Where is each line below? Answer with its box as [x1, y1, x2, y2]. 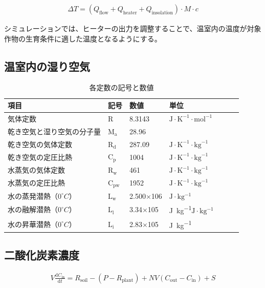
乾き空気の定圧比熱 [8, 151, 72, 162]
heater [123, 10, 137, 15]
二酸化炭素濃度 [4, 247, 79, 263]
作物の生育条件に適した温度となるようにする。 [4, 33, 162, 44]
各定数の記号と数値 [89, 82, 154, 93]
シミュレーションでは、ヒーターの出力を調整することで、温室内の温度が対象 [4, 23, 261, 34]
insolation [151, 10, 173, 15]
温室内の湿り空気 [4, 58, 90, 74]
